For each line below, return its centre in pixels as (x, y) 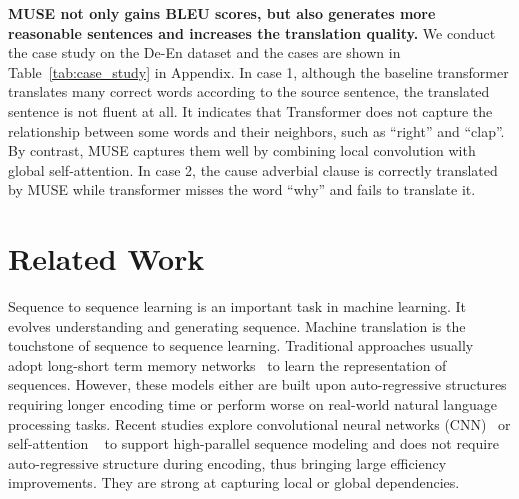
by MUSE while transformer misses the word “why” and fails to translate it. (242, 189)
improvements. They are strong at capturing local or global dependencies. (234, 482)
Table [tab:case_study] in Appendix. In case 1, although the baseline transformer (258, 71)
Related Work (106, 258)
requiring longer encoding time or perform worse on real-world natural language (252, 404)
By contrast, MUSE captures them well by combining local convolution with (242, 150)
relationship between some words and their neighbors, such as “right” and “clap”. (256, 130)
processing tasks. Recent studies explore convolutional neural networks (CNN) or (259, 423)
